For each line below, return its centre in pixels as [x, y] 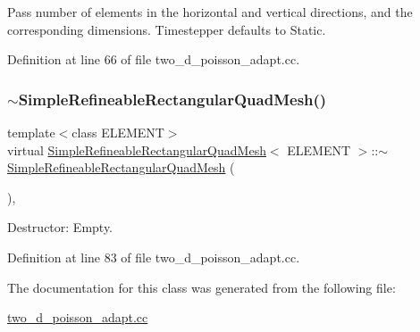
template [31, 132]
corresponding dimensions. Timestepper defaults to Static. [167, 29]
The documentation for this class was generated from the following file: [202, 287]
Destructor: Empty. [60, 227]
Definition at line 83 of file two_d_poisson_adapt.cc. [154, 257]
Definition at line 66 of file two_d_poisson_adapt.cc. [154, 59]
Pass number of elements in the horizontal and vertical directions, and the [210, 12]
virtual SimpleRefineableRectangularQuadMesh [137, 149]
